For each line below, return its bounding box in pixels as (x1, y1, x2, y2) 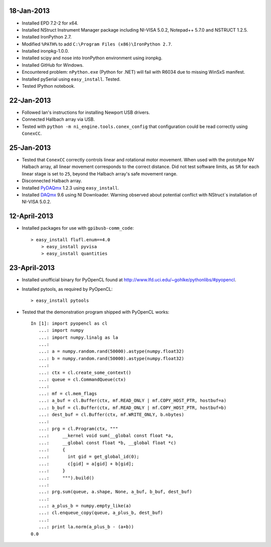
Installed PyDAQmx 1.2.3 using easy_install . (22, 185, 119, 191)
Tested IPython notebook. (22, 83, 75, 89)
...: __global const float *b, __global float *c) (38, 440, 177, 446)
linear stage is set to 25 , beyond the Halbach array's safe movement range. (22, 170, 178, 176)
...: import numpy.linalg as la (38, 334, 118, 340)
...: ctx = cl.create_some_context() (38, 370, 131, 376)
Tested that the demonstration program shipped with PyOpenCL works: (22, 309, 170, 315)
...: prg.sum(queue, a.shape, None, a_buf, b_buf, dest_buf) (38, 489, 193, 495)
